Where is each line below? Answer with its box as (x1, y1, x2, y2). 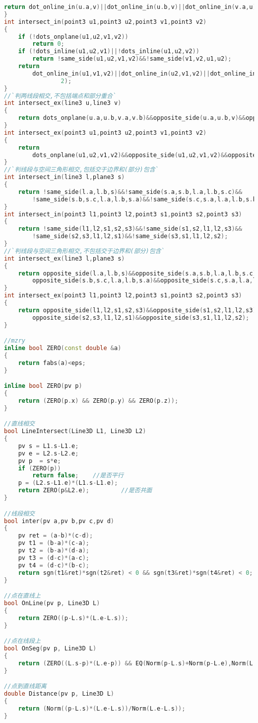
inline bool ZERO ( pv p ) (4, 382, 82, 390)
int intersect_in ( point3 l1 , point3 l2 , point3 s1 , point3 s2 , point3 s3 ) (4, 210, 242, 218)
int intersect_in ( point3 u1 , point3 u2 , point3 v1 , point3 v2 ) (4, 18, 207, 25)
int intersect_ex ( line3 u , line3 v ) (4, 99, 122, 107)
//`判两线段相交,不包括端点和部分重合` (4, 92, 117, 99)
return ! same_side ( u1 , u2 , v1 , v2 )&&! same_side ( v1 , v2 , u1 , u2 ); (32, 55, 232, 63)
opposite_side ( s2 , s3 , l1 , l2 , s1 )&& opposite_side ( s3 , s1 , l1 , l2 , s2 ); (32, 314, 250, 321)
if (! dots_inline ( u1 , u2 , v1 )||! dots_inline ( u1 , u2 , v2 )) (18, 48, 199, 55)
